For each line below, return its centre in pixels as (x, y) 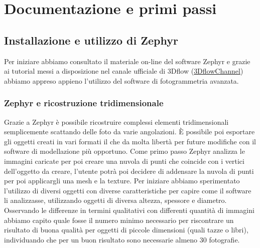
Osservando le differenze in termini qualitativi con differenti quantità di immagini (129, 210)
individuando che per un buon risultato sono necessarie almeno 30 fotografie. (122, 239)
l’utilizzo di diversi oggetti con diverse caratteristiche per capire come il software (128, 190)
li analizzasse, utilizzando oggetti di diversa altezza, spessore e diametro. (115, 200)
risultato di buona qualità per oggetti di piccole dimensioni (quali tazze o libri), (126, 230)
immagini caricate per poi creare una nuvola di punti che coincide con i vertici (124, 161)
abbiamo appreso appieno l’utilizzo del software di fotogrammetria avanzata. (121, 80)
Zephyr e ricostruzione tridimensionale (84, 103)
